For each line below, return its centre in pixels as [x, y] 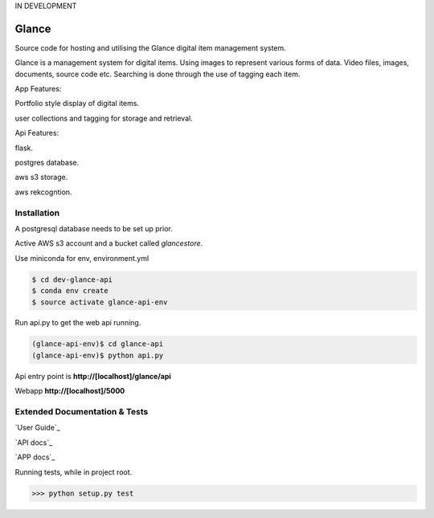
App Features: [38, 89]
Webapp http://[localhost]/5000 [70, 391]
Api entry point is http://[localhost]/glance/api [93, 376]
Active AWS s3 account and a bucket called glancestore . [109, 243]
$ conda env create [70, 291]
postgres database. [47, 163]
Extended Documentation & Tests [82, 412]
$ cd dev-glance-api [72, 279]
